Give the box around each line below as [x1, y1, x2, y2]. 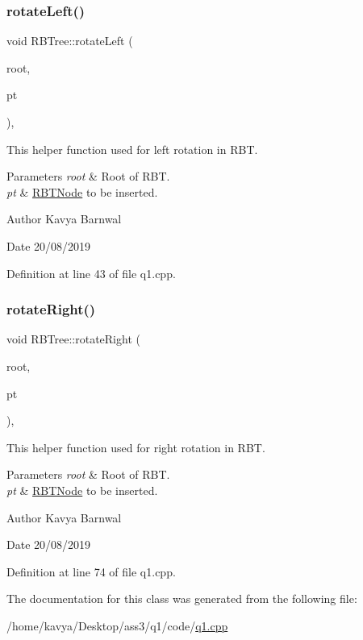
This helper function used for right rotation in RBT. [6, 438, 265, 455]
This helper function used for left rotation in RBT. [6, 140, 258, 157]
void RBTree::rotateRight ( [6, 330, 140, 347]
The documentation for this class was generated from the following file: [6, 590, 357, 607]
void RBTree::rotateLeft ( [6, 32, 133, 49]
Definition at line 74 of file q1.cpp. [6, 563, 176, 580]
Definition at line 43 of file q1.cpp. [6, 264, 176, 281]
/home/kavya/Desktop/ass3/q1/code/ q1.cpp [6, 617, 228, 634]
